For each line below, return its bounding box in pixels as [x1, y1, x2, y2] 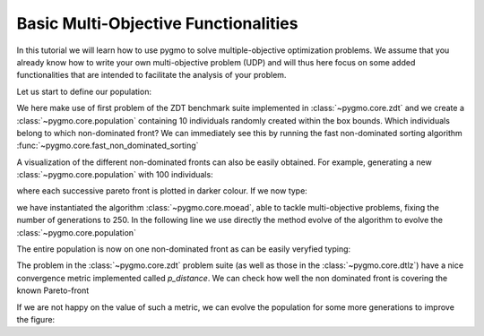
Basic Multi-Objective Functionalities [16, 13, 298, 33]
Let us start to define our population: [16, 86, 152, 97]
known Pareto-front [16, 285, 90, 296]
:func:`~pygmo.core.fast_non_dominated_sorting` [16, 140, 199, 151]
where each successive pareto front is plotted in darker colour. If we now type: [16, 185, 308, 196]
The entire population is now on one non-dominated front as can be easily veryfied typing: [16, 244, 351, 254]
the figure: [16, 314, 56, 324]
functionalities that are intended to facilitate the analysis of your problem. [16, 70, 287, 81]
